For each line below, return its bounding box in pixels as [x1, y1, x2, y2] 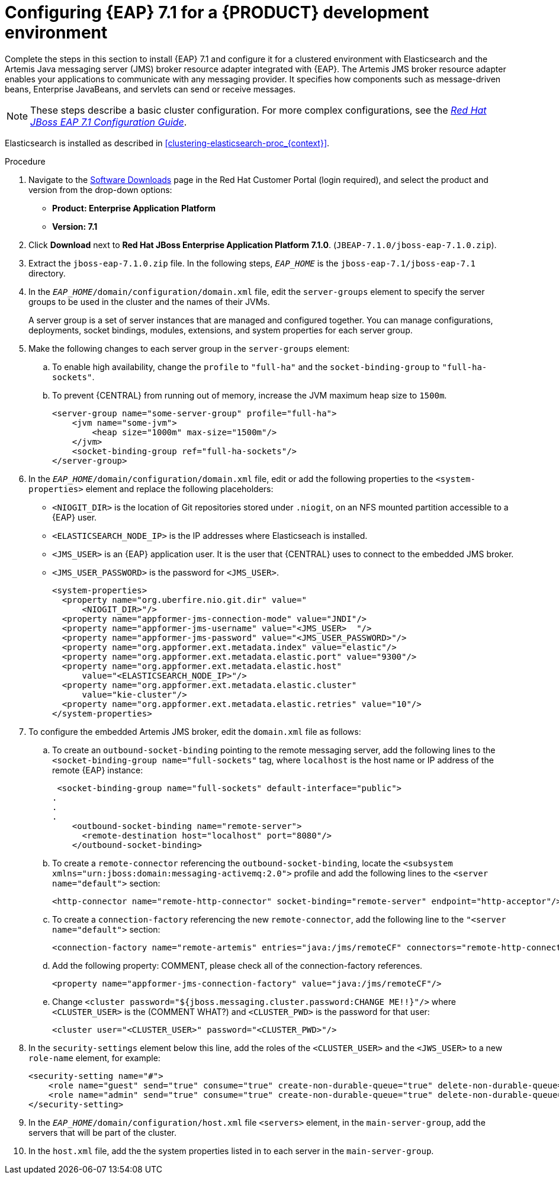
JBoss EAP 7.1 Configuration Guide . [30, 115, 187, 128]
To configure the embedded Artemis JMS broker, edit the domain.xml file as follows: [28, 726, 361, 737]
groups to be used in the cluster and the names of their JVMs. [28, 296, 270, 307]
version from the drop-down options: [28, 184, 172, 195]
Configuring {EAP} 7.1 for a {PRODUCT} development [5, 2, 429, 23]
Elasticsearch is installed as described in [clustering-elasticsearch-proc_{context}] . [5, 137, 330, 148]
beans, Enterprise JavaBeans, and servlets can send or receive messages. [5, 83, 296, 94]
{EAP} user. [52, 512, 97, 522]
